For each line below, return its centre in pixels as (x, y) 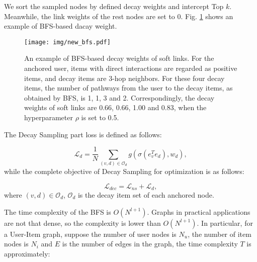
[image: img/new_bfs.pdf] (67, 42)
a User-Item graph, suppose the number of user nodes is (90, 234)
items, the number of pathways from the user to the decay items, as (128, 88)
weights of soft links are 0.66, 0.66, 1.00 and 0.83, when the (115, 107)
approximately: (27, 253)
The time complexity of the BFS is (58, 211)
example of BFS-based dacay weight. (61, 26)
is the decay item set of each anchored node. (146, 195)
